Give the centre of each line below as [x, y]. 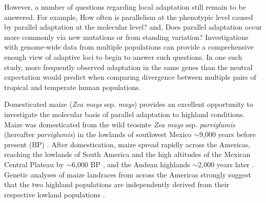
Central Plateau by [34, 164]
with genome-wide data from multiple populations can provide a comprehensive [129, 47]
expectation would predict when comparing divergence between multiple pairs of [130, 77]
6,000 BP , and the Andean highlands [131, 164]
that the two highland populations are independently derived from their [117, 184]
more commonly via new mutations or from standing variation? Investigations [126, 37]
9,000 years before [228, 134]
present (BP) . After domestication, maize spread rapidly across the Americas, [127, 144]
